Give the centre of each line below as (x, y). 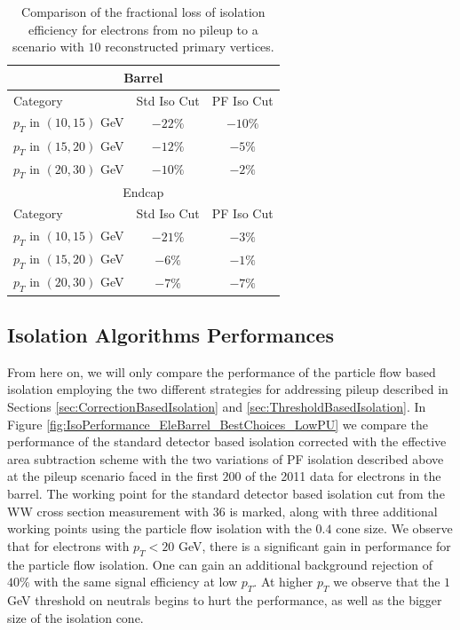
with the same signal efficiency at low (136, 582)
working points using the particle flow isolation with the (159, 528)
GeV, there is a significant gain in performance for (314, 545)
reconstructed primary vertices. (190, 47)
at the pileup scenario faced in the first (113, 476)
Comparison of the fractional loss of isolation (143, 12)
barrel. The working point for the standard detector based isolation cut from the (226, 494)
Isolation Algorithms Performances (171, 335)
